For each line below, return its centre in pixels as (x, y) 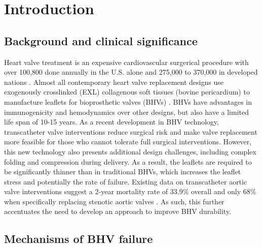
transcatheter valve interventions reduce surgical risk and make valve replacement (131, 131)
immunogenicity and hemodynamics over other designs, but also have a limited (126, 112)
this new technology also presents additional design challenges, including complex (130, 151)
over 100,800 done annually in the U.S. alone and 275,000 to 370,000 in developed (131, 72)
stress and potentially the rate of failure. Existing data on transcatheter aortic (126, 181)
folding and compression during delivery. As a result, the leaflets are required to (128, 161)
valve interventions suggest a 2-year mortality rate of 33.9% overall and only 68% (130, 191)
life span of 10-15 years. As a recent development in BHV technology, (111, 122)
